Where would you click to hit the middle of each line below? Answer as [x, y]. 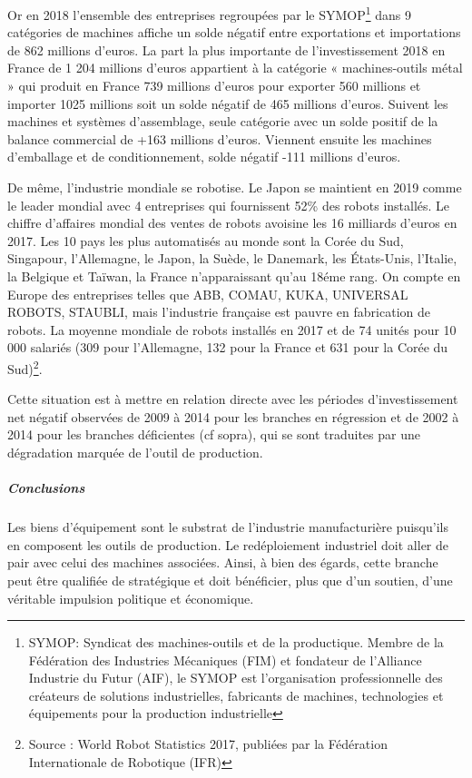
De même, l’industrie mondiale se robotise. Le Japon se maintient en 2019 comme [235, 187]
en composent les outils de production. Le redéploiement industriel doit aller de [228, 544]
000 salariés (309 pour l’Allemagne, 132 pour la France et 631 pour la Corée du [228, 347]
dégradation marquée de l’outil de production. [135, 452]
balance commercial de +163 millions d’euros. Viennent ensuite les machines [220, 138]
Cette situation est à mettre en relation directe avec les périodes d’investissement [233, 399]
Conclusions [46, 488]
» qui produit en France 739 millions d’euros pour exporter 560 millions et [214, 86]
